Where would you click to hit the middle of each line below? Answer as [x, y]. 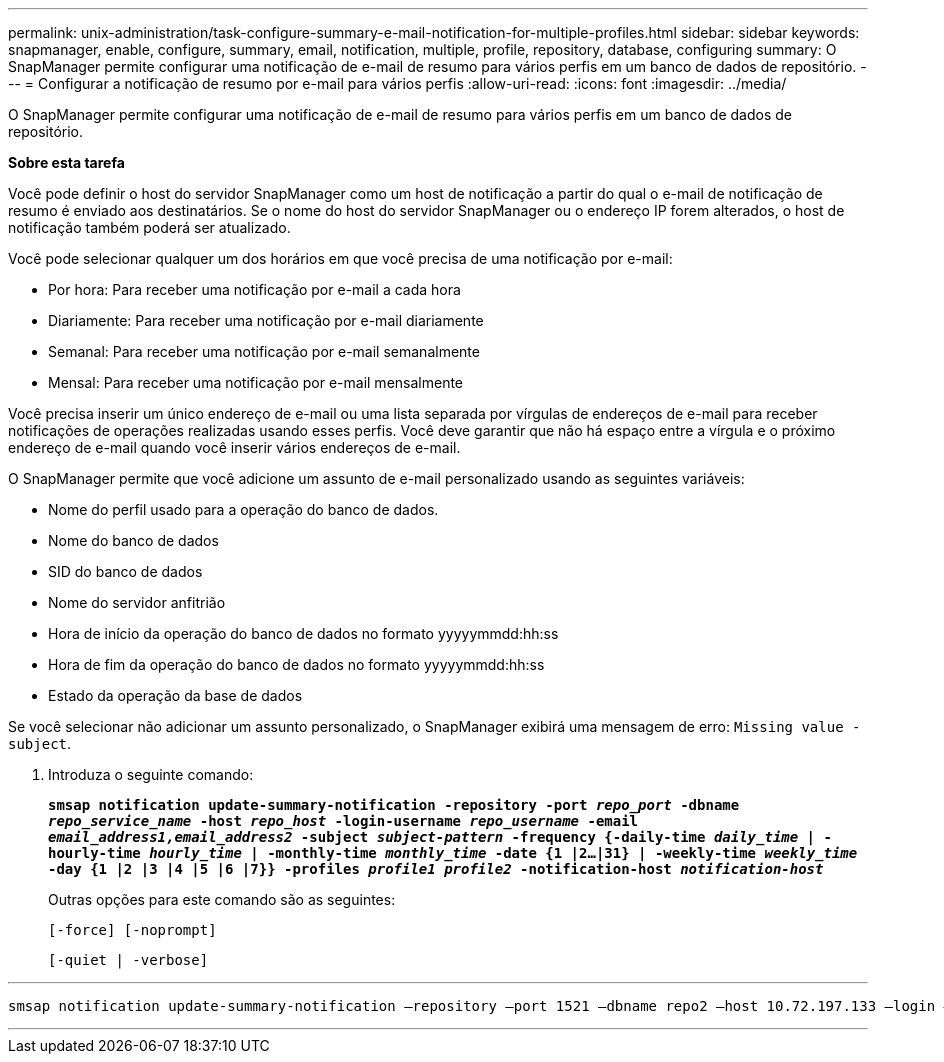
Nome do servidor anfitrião [137, 602]
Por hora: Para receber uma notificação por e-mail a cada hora [254, 289]
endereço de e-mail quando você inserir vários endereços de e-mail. [234, 447]
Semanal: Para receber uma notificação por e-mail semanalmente [264, 351]
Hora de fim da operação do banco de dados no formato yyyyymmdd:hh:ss [296, 664]
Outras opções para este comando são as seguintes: [222, 899]
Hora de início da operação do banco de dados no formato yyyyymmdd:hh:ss [303, 633]
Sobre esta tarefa [66, 162]
